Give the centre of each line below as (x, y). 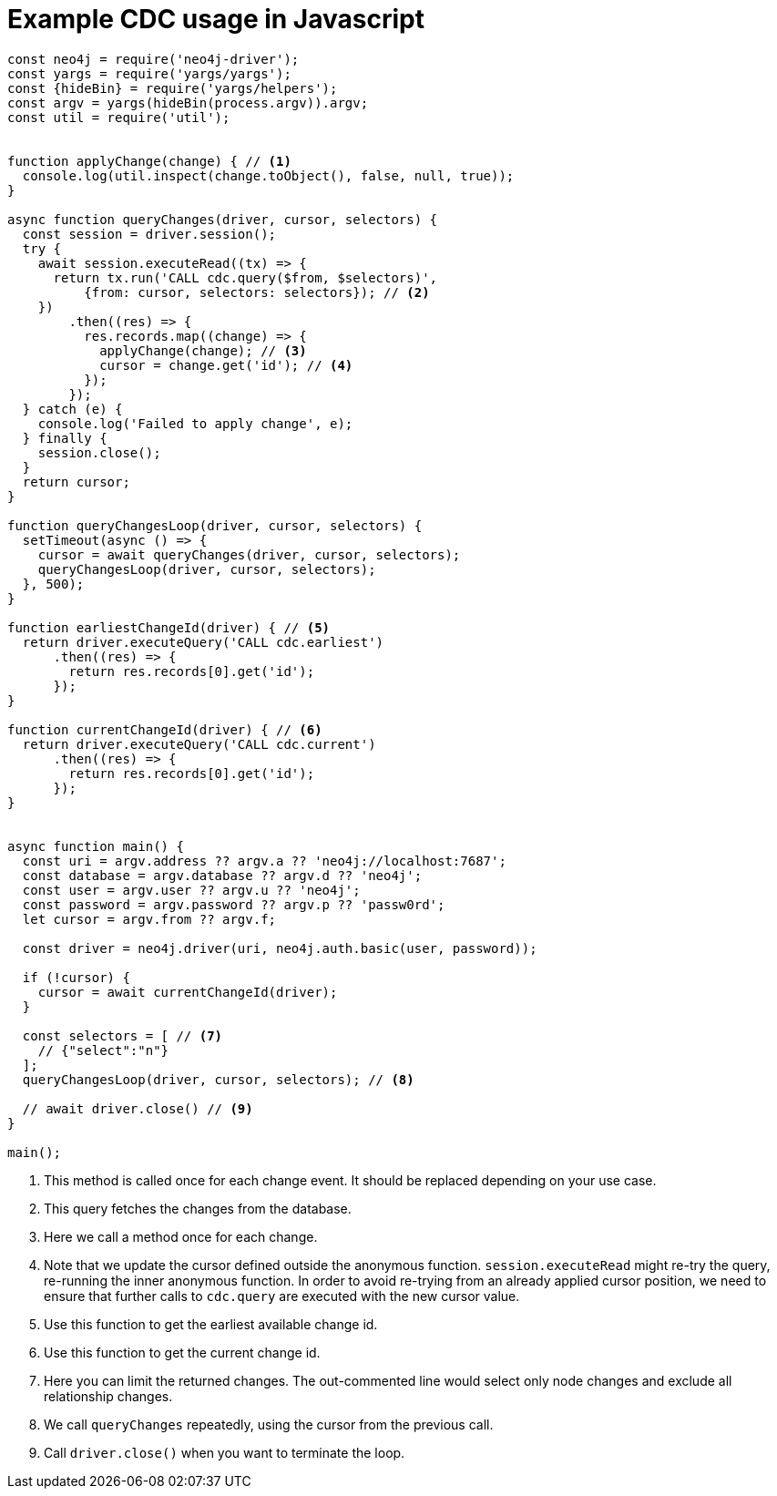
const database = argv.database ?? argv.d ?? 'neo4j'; (222, 875)
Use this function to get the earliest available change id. (211, 1324)
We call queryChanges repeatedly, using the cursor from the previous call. (269, 1424)
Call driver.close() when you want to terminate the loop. (225, 1452)
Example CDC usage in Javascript (216, 19)
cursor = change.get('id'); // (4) (226, 365)
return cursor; (76, 482)
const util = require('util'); (119, 117)
